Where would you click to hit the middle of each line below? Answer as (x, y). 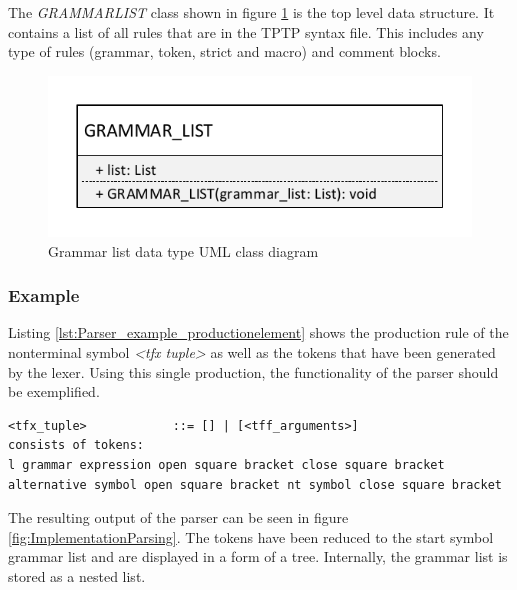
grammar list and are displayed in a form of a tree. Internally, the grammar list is (258, 556)
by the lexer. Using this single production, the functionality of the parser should (253, 371)
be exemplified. (54, 391)
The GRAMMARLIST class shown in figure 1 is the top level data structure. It (251, 12)
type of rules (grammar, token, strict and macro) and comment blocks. (224, 51)
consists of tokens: (76, 445)
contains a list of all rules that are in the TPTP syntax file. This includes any (246, 31)
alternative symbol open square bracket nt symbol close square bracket (255, 484)
